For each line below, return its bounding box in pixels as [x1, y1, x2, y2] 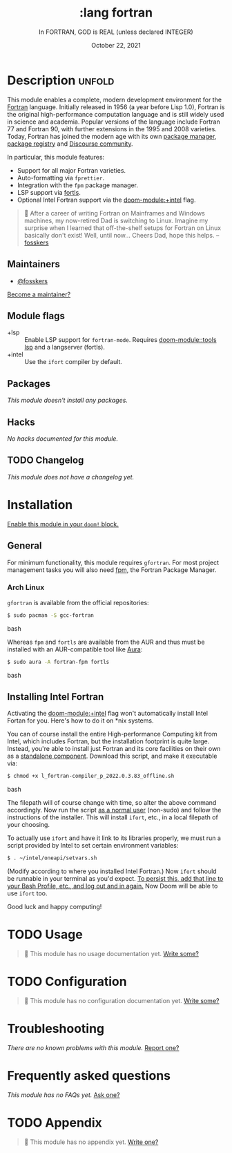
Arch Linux [7, 582, 45, 592]
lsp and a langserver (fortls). [24, 343, 106, 352]
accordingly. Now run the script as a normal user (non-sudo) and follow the [7, 806, 222, 814]
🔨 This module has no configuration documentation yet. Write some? [23, 996, 220, 1004]
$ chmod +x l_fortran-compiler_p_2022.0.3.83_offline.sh [7, 772, 175, 780]
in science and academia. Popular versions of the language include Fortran [7, 117, 220, 126]
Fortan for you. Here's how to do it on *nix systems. [7, 716, 154, 725]
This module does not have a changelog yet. [7, 473, 135, 481]
